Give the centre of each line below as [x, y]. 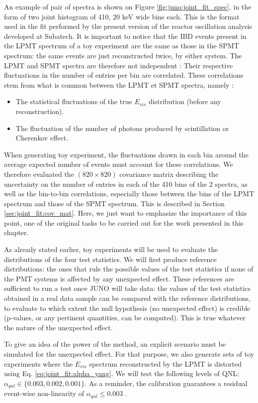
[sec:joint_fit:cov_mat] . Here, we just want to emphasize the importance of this [126, 213]
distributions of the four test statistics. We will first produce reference [110, 259]
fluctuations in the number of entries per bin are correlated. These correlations [124, 75]
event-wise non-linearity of [44, 393]
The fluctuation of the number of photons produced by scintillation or [122, 128]
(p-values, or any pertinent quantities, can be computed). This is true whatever [125, 318]
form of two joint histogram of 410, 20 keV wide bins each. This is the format [122, 16]
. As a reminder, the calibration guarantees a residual [166, 383]
